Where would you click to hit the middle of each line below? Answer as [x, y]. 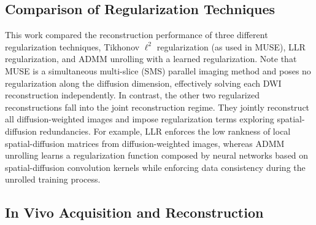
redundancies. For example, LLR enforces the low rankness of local [165, 131]
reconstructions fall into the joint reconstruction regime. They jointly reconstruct [157, 107]
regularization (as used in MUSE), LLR [231, 46]
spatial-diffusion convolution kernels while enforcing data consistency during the [155, 167]
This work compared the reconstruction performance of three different [137, 35]
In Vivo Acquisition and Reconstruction [134, 212]
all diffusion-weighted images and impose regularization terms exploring [140, 119]
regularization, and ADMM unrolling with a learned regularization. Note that [151, 59]
